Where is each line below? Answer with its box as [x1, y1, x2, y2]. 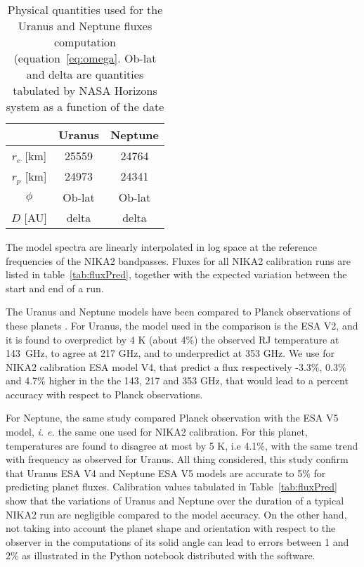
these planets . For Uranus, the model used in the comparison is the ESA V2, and [6, 318, 358, 332]
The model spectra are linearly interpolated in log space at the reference [6, 239, 317, 254]
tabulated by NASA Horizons [13, 82, 157, 98]
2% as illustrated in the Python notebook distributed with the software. [6, 548, 316, 563]
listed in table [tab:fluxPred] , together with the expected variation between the [6, 267, 347, 282]
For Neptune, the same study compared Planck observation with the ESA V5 [6, 410, 339, 425]
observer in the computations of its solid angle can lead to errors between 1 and [6, 534, 349, 549]
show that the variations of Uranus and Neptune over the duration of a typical [6, 493, 344, 508]
